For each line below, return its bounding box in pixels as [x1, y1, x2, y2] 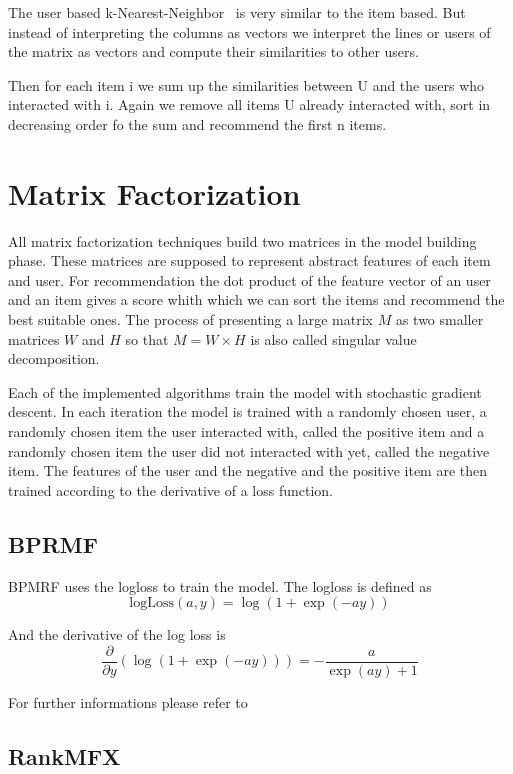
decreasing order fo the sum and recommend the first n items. [8, 113, 387, 134]
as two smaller [395, 309, 484, 330]
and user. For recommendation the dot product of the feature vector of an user [8, 269, 491, 290]
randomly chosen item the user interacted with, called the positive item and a [8, 421, 485, 442]
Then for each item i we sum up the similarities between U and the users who [8, 74, 485, 95]
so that [125, 328, 169, 349]
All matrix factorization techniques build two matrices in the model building [8, 230, 477, 251]
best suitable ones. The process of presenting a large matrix [8, 309, 373, 330]
